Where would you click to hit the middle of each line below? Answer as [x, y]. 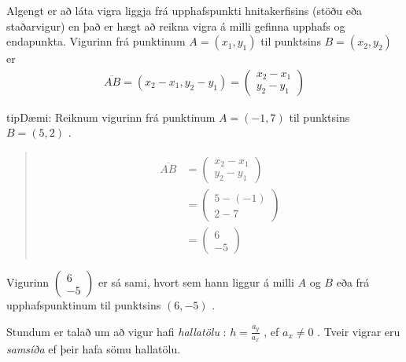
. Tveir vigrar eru [359, 331]
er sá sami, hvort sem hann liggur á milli [196, 282]
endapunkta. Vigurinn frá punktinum [96, 41]
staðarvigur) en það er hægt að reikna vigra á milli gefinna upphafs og [176, 26]
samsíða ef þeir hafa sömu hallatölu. [94, 348]
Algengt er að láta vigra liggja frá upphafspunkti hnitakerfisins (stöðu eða [185, 10]
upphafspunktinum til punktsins [84, 305]
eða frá [353, 282]
